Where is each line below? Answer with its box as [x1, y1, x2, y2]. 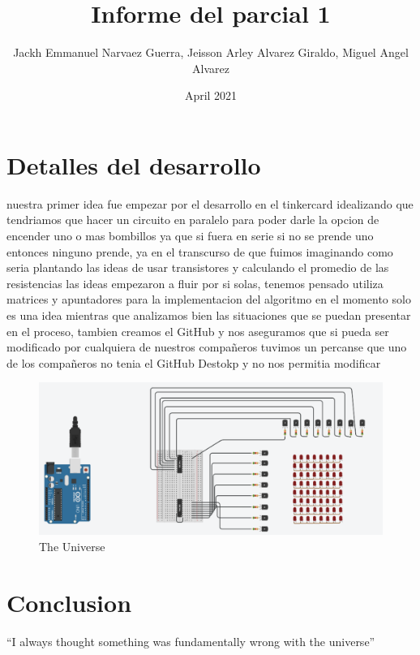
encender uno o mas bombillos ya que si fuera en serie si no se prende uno [6, 227, 374, 244]
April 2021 [184, 87, 238, 104]
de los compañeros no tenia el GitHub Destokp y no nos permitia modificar [6, 354, 381, 371]
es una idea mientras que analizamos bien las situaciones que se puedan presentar [6, 307, 411, 323]
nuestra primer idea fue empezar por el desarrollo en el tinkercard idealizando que [6, 195, 414, 212]
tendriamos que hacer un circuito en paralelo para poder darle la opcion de [6, 211, 379, 228]
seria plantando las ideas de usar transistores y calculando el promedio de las [6, 259, 389, 276]
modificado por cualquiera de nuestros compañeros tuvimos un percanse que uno [6, 338, 407, 356]
